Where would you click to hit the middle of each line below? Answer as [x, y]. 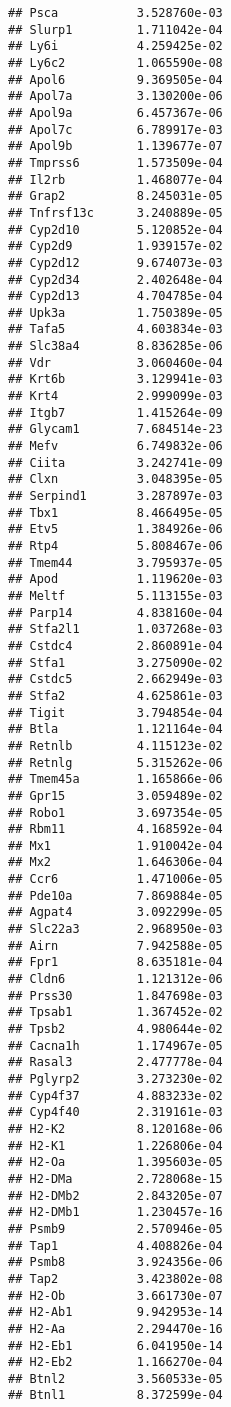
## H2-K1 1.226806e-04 [115, 1145]
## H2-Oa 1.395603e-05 [115, 1162]
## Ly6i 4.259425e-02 [115, 46]
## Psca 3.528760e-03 [115, 13]
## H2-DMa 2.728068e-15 [115, 1178]
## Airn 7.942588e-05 [115, 945]
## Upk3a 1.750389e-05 [115, 312]
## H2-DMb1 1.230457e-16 [115, 1212]
